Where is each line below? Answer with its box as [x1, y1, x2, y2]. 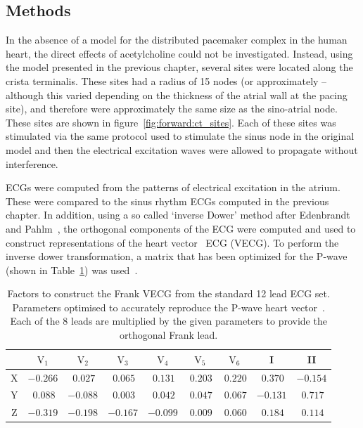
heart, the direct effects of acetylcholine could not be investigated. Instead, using [6, 46, 353, 60]
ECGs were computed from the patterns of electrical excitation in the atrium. [6, 180, 340, 195]
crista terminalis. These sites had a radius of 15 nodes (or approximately [6, 73, 319, 88]
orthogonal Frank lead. [120, 328, 218, 342]
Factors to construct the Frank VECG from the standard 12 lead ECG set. [7, 286, 330, 301]
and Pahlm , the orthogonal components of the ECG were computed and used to [6, 221, 356, 235]
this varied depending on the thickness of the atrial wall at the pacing [46, 87, 348, 102]
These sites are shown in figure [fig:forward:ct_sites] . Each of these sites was [6, 115, 336, 129]
